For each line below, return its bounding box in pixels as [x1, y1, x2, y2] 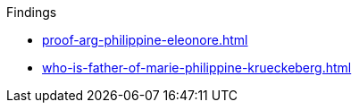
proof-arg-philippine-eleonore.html [42, 32, 248, 47]
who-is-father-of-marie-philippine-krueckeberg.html [42, 60, 352, 75]
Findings [6, 4, 57, 20]
